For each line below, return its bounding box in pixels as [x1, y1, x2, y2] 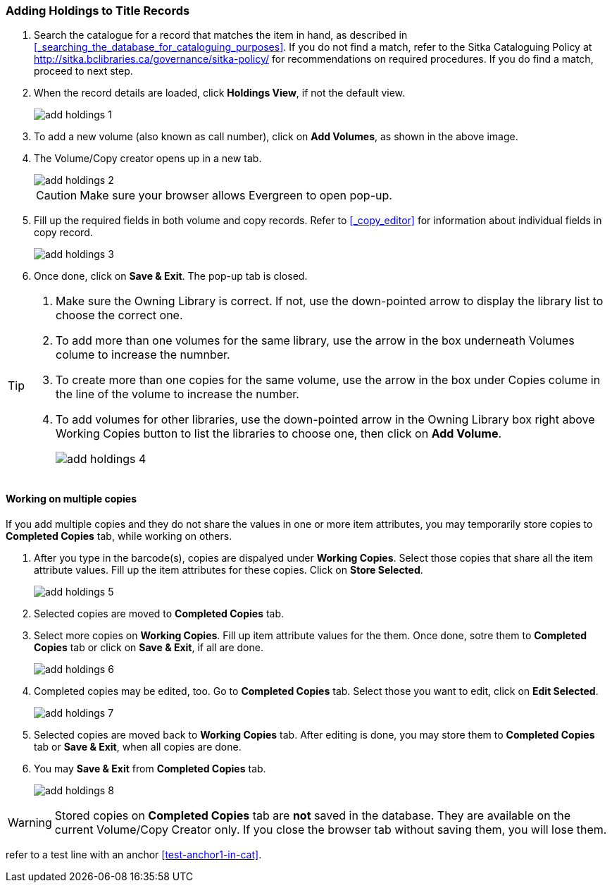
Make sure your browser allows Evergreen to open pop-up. [80, 188, 392, 203]
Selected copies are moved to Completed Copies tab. [34, 607, 285, 619]
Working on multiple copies [6, 492, 137, 505]
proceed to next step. [34, 65, 133, 78]
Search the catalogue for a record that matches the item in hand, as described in [34, 29, 408, 42]
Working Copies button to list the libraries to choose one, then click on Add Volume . [56, 426, 502, 441]
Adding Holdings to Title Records [6, 4, 190, 18]
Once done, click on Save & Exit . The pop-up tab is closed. [34, 270, 308, 283]
